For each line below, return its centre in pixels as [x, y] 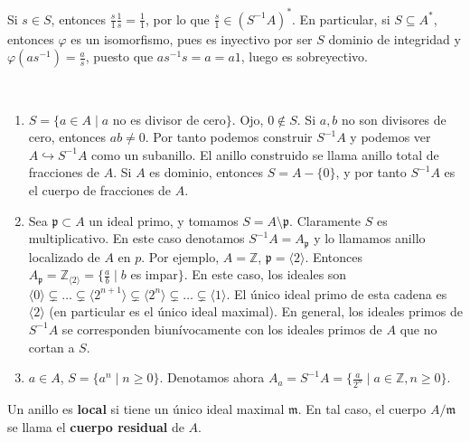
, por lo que [178, 19]
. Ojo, [248, 119]
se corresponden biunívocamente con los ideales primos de [222, 329]
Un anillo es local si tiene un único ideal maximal [146, 409]
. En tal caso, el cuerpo [362, 409]
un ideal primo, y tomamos [164, 220]
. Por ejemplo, [180, 256]
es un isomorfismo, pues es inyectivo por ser [192, 38]
